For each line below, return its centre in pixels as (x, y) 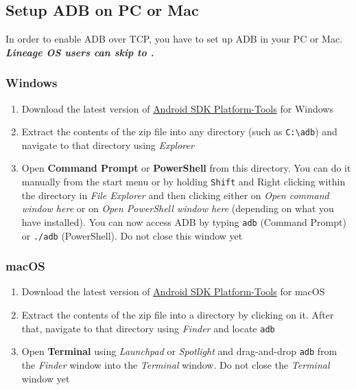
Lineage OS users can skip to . (80, 52)
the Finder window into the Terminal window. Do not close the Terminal (176, 364)
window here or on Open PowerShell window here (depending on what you (178, 208)
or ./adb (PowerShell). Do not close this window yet (132, 235)
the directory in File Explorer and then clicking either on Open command (175, 195)
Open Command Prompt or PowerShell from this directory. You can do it (186, 168)
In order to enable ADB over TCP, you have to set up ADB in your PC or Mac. (174, 39)
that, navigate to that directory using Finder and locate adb (148, 328)
